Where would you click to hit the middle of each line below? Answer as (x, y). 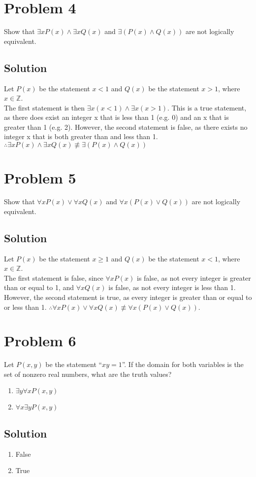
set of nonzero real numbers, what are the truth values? (88, 374)
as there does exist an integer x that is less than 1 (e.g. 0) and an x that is (116, 117)
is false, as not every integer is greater (194, 277)
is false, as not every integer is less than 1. (172, 287)
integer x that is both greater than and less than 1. (81, 136)
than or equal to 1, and (39, 287)
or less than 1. (25, 307)
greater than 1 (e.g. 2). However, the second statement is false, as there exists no (126, 127)
